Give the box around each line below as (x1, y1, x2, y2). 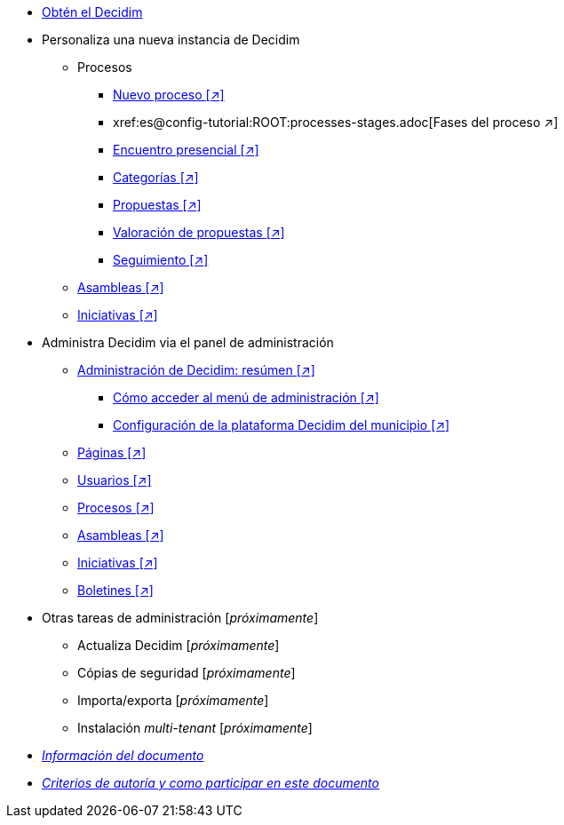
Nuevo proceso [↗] (113, 87, 225, 102)
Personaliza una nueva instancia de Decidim (42, 32, 300, 47)
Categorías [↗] (113, 170, 199, 185)
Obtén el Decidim (42, 4, 143, 20)
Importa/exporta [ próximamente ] (77, 693, 269, 708)
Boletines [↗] (77, 583, 154, 598)
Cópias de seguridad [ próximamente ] (77, 665, 296, 680)
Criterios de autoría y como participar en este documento (42, 775, 379, 790)
